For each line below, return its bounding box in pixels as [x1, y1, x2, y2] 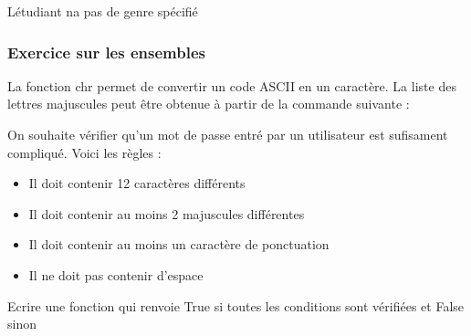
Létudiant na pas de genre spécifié [7, 2, 198, 20]
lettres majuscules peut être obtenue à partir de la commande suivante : [7, 94, 410, 113]
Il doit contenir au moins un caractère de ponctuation [28, 235, 330, 254]
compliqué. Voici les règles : [7, 142, 162, 162]
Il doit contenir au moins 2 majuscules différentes [28, 204, 305, 223]
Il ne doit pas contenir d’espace [28, 265, 204, 284]
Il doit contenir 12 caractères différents [28, 173, 246, 193]
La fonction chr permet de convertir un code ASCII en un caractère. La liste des [7, 76, 456, 95]
